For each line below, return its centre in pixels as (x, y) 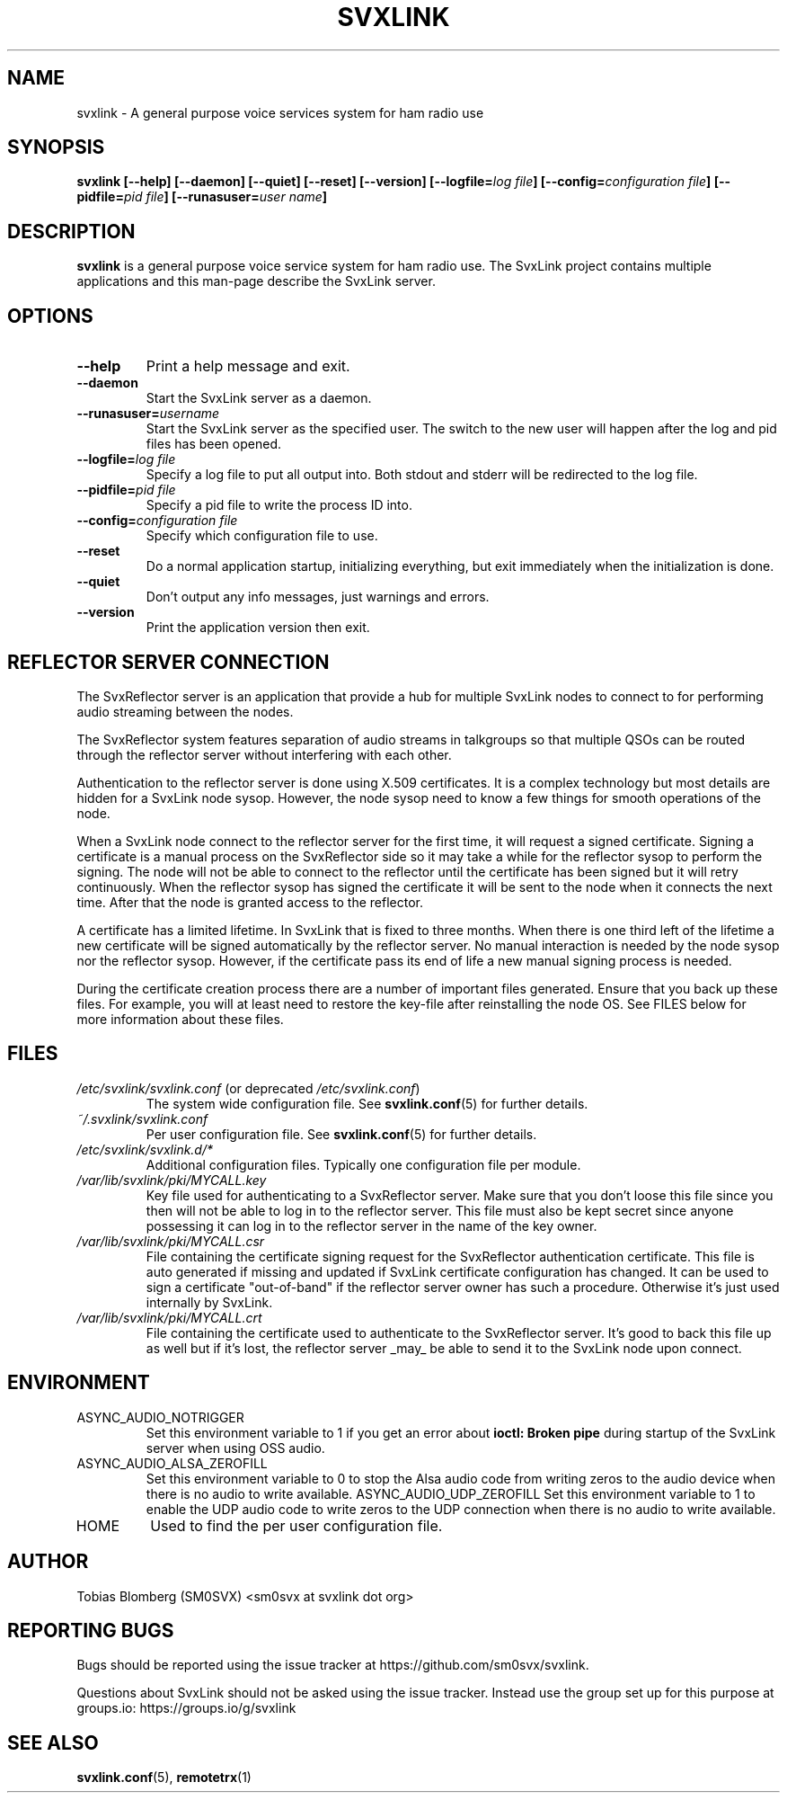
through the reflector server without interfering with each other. (264, 754)
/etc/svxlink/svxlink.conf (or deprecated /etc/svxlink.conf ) (248, 1088)
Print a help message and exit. (248, 366)
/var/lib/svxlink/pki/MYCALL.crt (169, 1317)
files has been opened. (213, 444)
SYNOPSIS (56, 147)
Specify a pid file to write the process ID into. (279, 505)
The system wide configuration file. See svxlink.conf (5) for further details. (367, 1103)
